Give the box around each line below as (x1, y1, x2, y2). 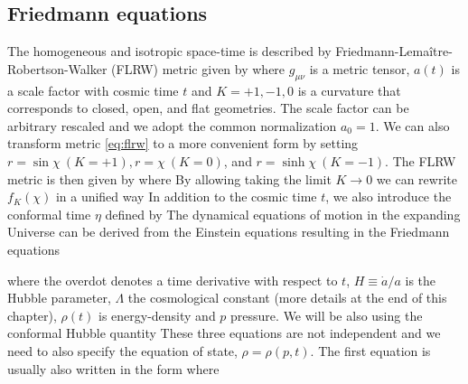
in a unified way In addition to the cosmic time (55, 187, 317, 206)
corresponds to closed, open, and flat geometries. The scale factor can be (7, 98, 409, 117)
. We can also (375, 116, 450, 135)
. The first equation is (310, 341, 431, 360)
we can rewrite (376, 169, 457, 188)
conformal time (7, 204, 91, 223)
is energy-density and (98, 305, 216, 324)
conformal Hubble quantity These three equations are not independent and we (7, 323, 441, 342)
